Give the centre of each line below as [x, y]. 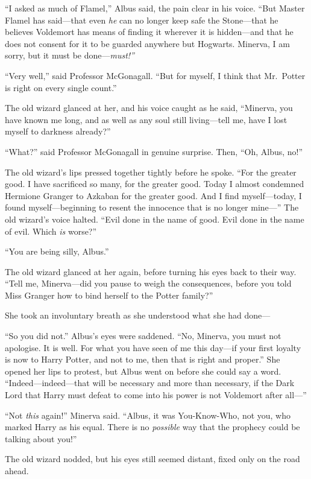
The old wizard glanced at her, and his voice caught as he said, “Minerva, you [149, 108]
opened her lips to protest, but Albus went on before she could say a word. [143, 371]
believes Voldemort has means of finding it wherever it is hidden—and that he [149, 32]
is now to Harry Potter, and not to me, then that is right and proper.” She [143, 359]
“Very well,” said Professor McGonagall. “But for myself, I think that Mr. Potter [155, 75]
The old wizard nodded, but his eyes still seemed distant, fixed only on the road [152, 459]
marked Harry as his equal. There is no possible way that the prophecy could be [152, 427]
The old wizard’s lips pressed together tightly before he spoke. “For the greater [151, 172]
